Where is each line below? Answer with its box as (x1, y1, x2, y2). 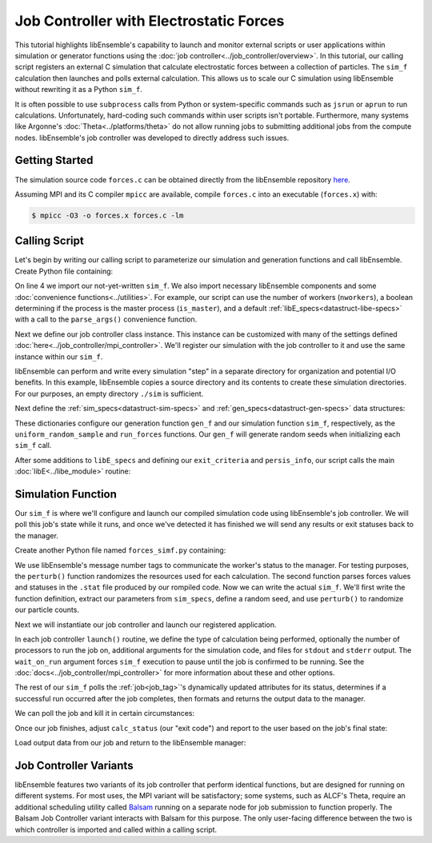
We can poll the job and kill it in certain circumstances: (14, 709, 195, 718)
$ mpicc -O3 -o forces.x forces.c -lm (31, 210, 184, 220)
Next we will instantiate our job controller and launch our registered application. (14, 620, 277, 629)
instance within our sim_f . (14, 352, 103, 362)
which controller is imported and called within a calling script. (14, 825, 218, 834)
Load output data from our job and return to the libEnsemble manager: (14, 738, 246, 748)
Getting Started (14, 154, 94, 167)
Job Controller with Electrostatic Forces (14, 12, 285, 30)
